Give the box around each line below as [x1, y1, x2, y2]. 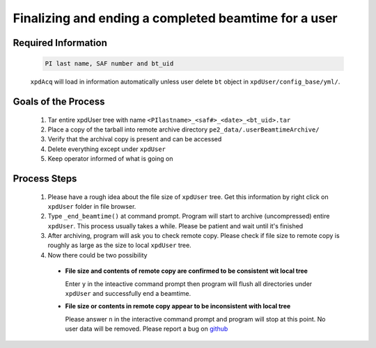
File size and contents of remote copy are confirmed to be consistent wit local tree [65, 267, 308, 275]
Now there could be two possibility [47, 251, 148, 259]
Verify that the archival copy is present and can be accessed [47, 135, 222, 143]
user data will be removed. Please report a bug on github [65, 324, 228, 333]
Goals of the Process [13, 95, 105, 107]
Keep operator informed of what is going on [47, 155, 173, 163]
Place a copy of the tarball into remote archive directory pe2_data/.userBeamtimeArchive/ [47, 125, 320, 134]
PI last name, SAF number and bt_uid [45, 60, 174, 68]
